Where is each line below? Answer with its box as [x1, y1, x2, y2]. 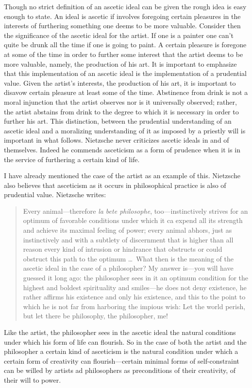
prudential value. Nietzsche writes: [4, 189, 106, 200]
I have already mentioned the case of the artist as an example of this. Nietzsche [4, 170, 240, 181]
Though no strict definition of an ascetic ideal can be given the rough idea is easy [4, 1, 247, 11]
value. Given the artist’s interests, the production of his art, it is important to [4, 77, 236, 88]
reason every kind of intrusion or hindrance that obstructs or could [23, 244, 222, 254]
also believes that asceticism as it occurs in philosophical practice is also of [4, 180, 226, 190]
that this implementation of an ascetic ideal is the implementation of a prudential [4, 68, 247, 78]
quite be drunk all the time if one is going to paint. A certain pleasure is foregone [4, 39, 247, 50]
